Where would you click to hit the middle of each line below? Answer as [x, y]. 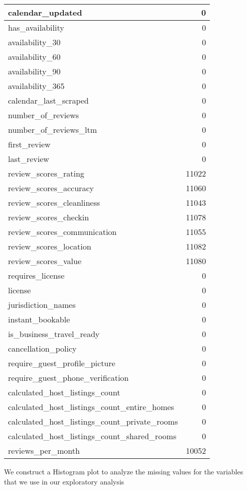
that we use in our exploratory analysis [64, 481]
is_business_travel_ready [54, 334]
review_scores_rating [46, 173]
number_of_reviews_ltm [53, 130]
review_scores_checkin [49, 217]
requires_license [36, 275]
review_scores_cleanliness [54, 202]
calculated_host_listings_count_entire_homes [91, 407]
